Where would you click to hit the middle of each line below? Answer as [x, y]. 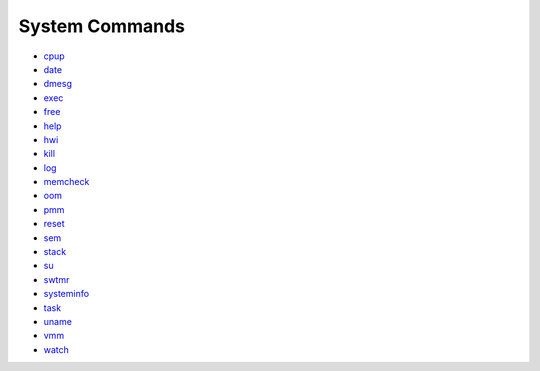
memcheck [66, 182]
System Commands [101, 26]
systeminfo [66, 294]
